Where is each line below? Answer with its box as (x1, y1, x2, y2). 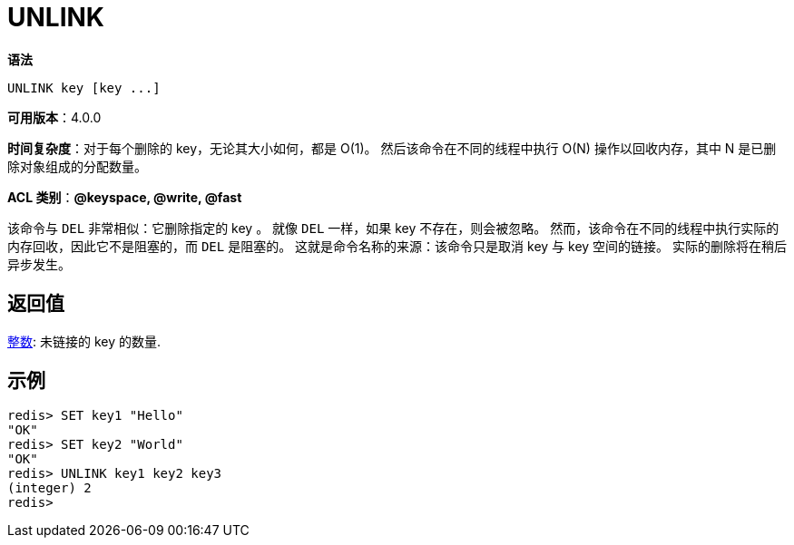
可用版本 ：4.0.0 (7, 109, 102, 125)
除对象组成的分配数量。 (7, 158, 147, 174)
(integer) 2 (7, 481, 92, 496)
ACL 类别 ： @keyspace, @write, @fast (7, 189, 242, 205)
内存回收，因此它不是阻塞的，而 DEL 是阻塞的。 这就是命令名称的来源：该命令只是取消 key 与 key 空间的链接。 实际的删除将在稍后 (7, 238, 788, 254)
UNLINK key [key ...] (7, 80, 161, 95)
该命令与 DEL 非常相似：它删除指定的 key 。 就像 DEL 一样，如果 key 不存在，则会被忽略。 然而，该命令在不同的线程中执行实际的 (7, 219, 779, 236)
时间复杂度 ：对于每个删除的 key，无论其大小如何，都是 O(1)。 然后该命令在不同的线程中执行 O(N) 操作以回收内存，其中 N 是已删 (7, 140, 777, 156)
